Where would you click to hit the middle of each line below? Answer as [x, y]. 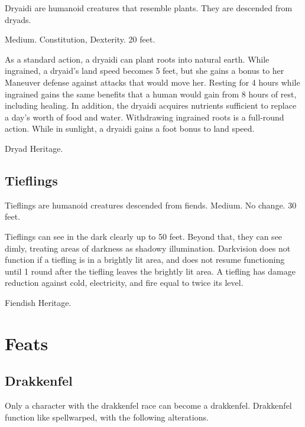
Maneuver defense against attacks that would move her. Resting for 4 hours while [152, 82]
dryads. [18, 19]
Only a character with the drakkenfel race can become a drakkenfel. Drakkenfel [148, 405]
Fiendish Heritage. [38, 302]
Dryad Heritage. [34, 148]
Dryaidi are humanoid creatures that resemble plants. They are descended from [149, 8]
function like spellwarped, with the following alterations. [107, 417]
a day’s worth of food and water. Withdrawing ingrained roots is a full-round [145, 117]
